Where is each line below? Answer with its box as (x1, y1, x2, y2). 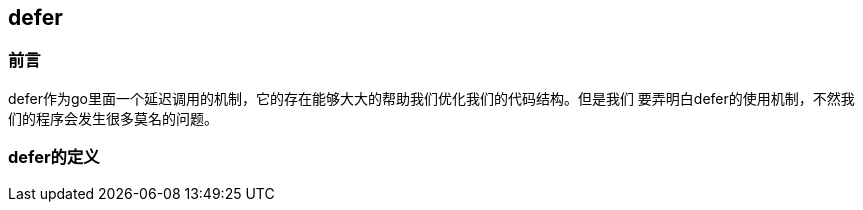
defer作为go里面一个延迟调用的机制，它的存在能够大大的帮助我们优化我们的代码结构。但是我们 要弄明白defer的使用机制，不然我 (8, 89, 855, 107)
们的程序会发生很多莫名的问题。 (8, 109, 218, 127)
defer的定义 (8, 147, 100, 168)
